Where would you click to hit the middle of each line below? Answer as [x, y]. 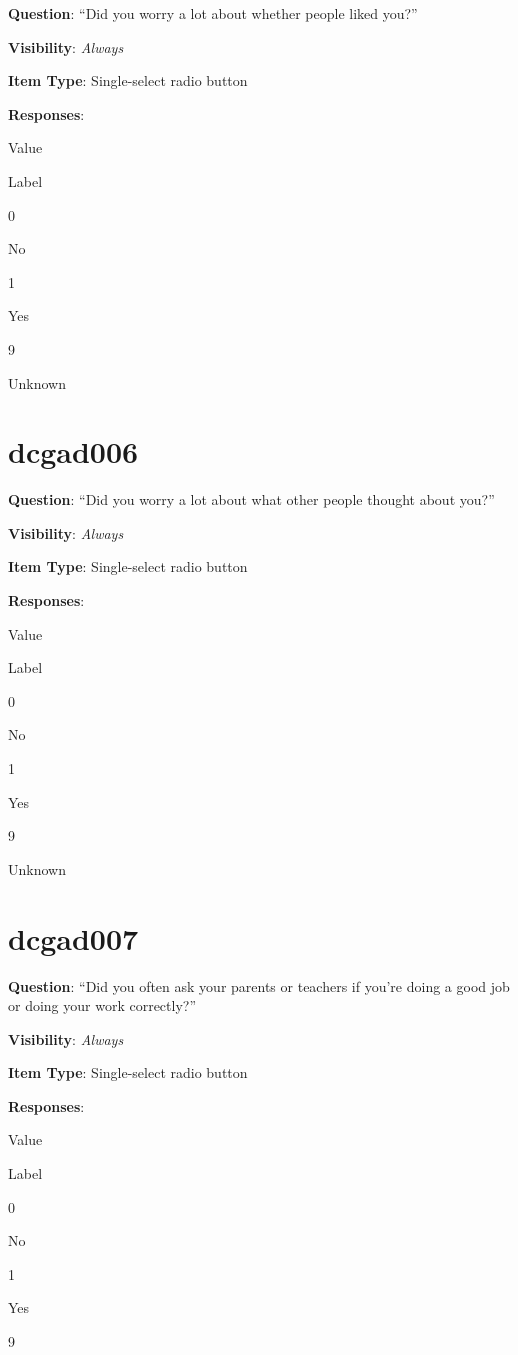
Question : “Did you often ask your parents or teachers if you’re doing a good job [259, 985]
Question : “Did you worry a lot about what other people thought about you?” [251, 499]
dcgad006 [73, 451]
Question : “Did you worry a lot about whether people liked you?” [213, 13]
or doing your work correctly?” [102, 1005]
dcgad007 [73, 937]
